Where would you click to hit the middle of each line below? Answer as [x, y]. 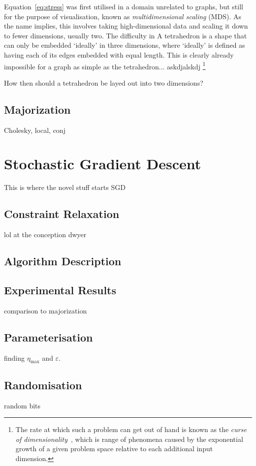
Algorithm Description [63, 261]
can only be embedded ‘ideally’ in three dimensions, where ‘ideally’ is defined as [125, 45]
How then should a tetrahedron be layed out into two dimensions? [104, 82]
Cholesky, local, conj [35, 130]
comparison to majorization [46, 310]
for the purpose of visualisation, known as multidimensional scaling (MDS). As [123, 16]
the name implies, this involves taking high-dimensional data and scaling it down [126, 26]
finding [15, 357]
